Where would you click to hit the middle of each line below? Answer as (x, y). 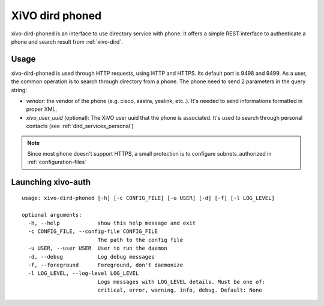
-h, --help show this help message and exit (112, 223)
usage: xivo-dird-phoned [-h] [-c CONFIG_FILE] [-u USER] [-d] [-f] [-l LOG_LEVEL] (148, 198)
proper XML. (42, 109)
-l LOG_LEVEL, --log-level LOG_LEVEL (83, 273)
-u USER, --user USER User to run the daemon (97, 248)
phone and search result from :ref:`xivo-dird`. (67, 41)
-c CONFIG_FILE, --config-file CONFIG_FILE (93, 231)
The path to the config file (140, 240)
